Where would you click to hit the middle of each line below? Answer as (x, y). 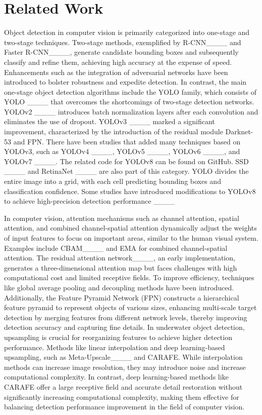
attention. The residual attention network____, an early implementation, (120, 258)
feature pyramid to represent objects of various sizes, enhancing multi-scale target (130, 307)
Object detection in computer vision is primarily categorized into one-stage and (127, 32)
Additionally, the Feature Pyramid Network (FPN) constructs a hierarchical (122, 297)
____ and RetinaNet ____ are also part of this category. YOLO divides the (126, 171)
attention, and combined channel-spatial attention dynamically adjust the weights (130, 228)
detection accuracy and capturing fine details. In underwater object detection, (124, 327)
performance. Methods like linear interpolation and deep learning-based (115, 347)
